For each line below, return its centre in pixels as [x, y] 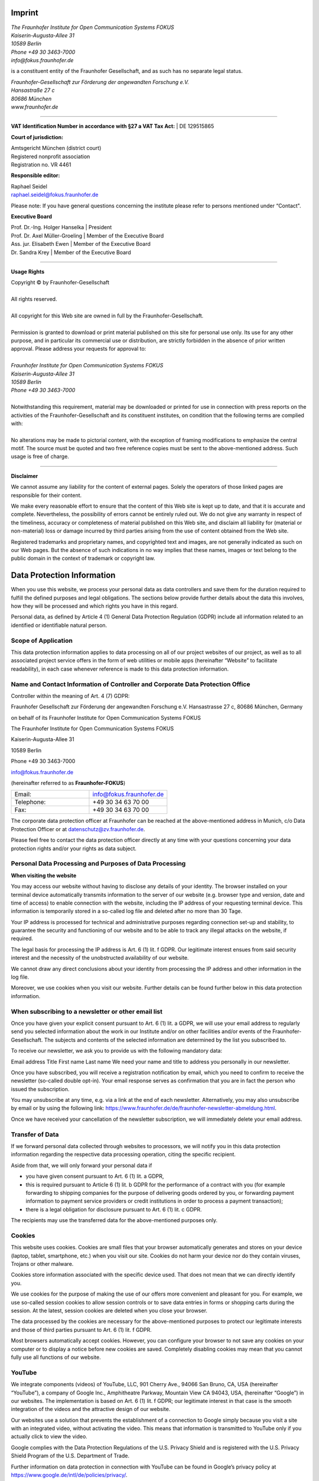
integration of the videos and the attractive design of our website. [91, 1409]
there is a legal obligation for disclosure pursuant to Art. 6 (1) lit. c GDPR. [114, 1209]
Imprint [25, 13]
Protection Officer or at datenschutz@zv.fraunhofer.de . [78, 829]
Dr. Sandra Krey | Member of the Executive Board [71, 252]
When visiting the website [44, 875]
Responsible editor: [35, 175]
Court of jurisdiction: [37, 137]
